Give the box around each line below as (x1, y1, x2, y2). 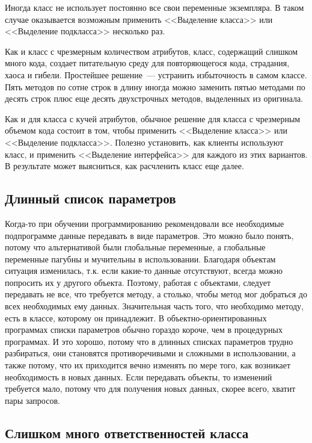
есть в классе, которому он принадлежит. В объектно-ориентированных (5, 311, 267, 324)
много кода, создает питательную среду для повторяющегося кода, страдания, (5, 57, 290, 69)
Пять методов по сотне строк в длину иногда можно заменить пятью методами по (5, 80, 305, 93)
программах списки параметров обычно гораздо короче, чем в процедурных (5, 323, 283, 336)
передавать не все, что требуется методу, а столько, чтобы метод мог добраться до (5, 288, 307, 300)
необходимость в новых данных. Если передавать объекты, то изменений (5, 370, 272, 383)
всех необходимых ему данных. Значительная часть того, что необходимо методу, (5, 300, 304, 312)
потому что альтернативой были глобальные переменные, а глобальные (5, 241, 266, 253)
